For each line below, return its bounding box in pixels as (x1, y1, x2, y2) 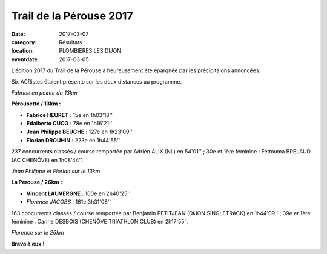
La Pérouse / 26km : (11, 179, 63, 186)
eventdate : (11, 55, 39, 63)
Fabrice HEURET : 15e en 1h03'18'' (26, 111, 113, 118)
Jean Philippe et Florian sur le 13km (11, 167, 101, 175)
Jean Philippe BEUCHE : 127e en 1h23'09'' (26, 128, 133, 136)
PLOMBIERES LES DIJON (59, 47, 121, 55)
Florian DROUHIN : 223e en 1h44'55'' (26, 136, 121, 144)
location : (11, 47, 35, 55)
